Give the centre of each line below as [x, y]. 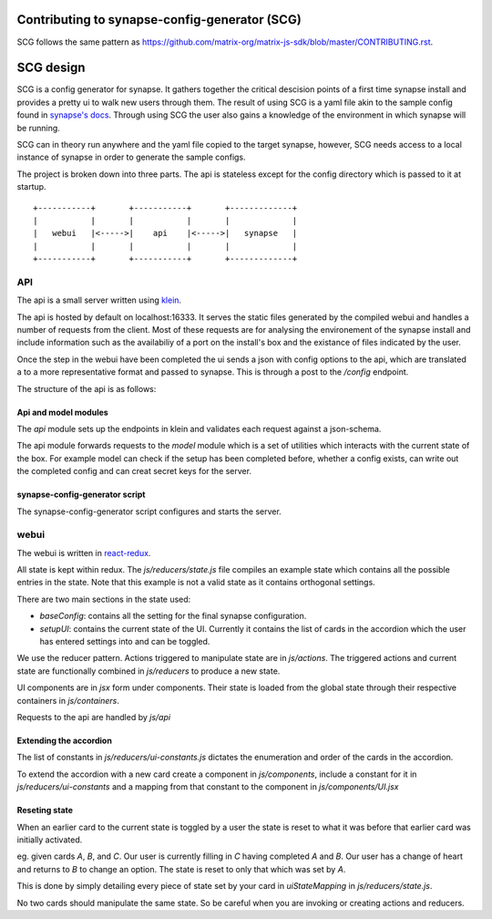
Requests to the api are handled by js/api [94, 717]
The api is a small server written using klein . [99, 300]
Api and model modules [62, 412]
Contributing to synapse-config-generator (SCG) [159, 20]
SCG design [51, 68]
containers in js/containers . [68, 700]
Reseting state [45, 811]
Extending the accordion [65, 740]
